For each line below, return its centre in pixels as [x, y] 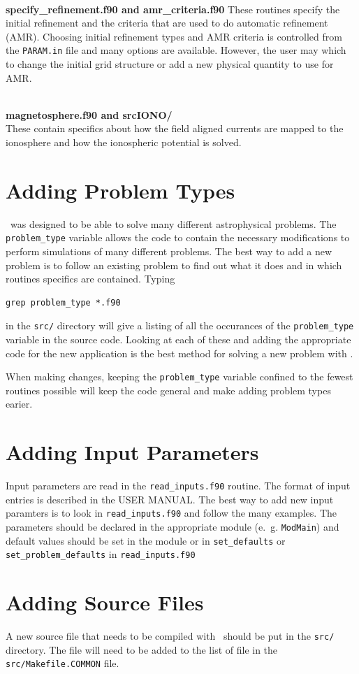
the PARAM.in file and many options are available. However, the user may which [176, 50]
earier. [19, 404]
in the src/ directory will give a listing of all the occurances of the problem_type [180, 325]
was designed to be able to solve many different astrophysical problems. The [173, 223]
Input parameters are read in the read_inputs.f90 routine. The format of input [178, 486]
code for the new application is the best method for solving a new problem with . [179, 353]
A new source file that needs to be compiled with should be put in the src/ [170, 636]
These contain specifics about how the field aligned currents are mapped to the [175, 128]
